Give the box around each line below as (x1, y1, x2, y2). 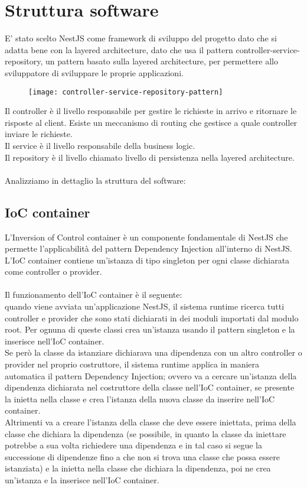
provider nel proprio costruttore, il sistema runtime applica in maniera (5, 358, 260, 370)
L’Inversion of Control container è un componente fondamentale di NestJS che (5, 230, 288, 243)
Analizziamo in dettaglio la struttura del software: (5, 174, 186, 186)
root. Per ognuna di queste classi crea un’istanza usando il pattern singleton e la (5, 323, 295, 336)
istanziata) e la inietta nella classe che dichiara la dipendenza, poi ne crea (5, 462, 271, 474)
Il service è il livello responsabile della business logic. (5, 139, 195, 151)
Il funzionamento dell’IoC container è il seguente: (5, 288, 182, 301)
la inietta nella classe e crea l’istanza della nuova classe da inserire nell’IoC (5, 392, 275, 405)
